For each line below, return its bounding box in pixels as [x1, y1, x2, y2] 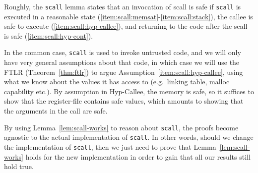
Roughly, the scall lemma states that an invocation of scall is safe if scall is [4, 1, 241, 11]
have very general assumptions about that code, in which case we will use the [4, 57, 240, 67]
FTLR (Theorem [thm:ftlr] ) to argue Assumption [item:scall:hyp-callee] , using [4, 66, 243, 77]
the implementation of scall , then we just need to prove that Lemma [4, 141, 216, 152]
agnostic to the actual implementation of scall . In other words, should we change [4, 132, 254, 142]
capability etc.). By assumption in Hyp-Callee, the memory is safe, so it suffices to [4, 86, 254, 96]
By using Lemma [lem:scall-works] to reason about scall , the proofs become [4, 122, 239, 132]
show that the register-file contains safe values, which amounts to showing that [4, 96, 244, 106]
